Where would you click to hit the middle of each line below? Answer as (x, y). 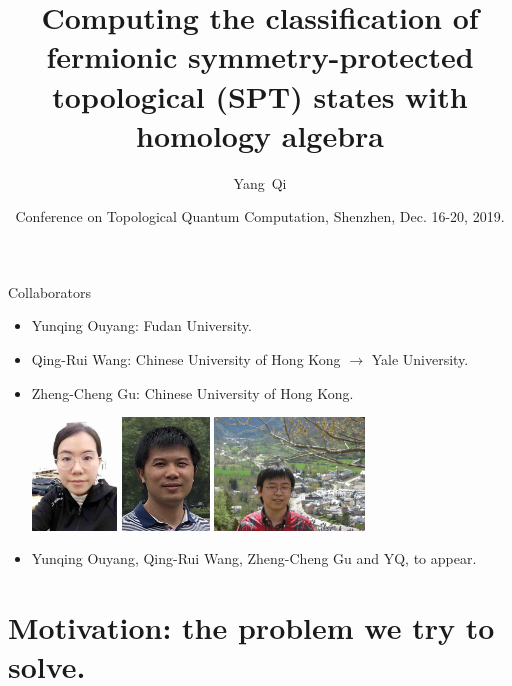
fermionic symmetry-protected (260, 56)
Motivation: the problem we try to (251, 627)
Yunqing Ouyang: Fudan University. (141, 325)
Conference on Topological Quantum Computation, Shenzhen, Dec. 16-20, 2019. (260, 216)
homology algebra (260, 134)
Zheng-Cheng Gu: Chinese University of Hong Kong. (192, 392)
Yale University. (420, 359)
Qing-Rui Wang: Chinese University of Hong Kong (186, 359)
